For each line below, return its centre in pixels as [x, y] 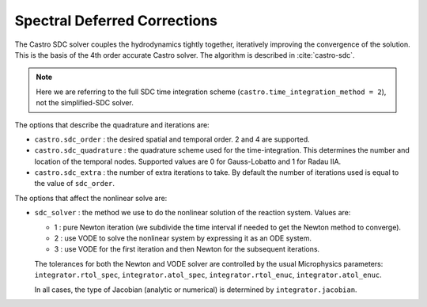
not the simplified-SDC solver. [85, 103]
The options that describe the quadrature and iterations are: [112, 125]
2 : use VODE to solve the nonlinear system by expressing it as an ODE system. [183, 238]
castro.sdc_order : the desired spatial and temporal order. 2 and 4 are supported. [172, 139]
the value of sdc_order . [74, 184]
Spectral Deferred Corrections [116, 21]
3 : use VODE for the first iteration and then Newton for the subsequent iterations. [187, 249]
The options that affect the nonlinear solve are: [91, 198]
